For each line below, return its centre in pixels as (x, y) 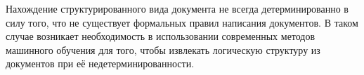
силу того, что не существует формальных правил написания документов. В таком (182, 22)
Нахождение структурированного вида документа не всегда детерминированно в (177, 8)
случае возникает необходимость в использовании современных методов (161, 36)
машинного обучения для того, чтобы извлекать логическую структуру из (163, 49)
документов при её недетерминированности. (100, 63)
